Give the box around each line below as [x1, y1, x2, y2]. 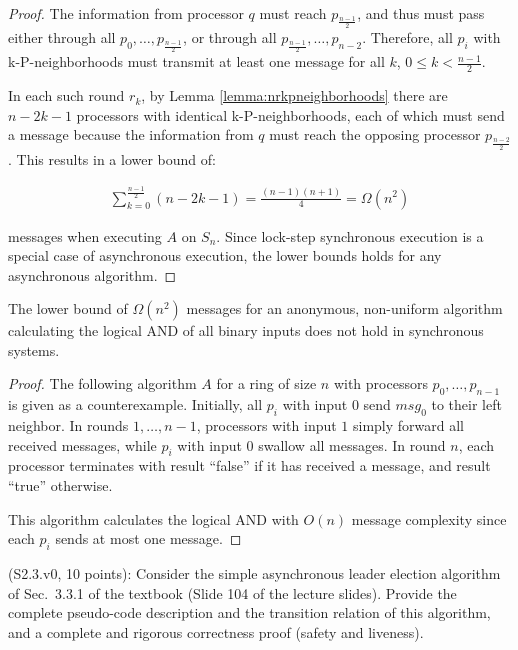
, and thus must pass [357, 3, 485, 23]
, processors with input [196, 415, 337, 436]
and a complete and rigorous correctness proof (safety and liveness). [8, 621, 424, 642]
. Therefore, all [362, 27, 453, 48]
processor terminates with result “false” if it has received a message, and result [8, 455, 491, 476]
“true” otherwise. [8, 475, 113, 496]
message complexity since [351, 508, 507, 529]
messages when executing [8, 225, 162, 246]
